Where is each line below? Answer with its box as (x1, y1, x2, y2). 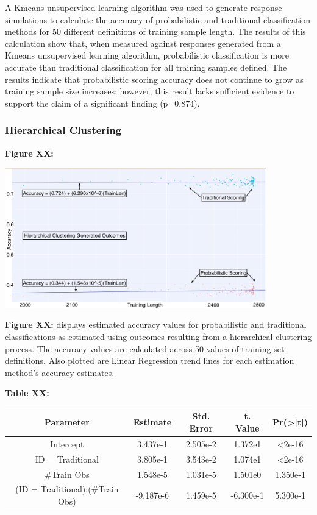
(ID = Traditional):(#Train (15, 483, 119, 495)
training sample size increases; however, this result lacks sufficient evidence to (5, 85, 294, 98)
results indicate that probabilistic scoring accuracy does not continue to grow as (5, 73, 304, 85)
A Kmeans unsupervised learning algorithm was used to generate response (5, 1, 282, 13)
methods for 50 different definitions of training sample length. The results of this (5, 25, 306, 38)
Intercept (50, 437, 84, 450)
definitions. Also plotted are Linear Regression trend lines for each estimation (5, 354, 294, 367)
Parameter (44, 416, 90, 428)
